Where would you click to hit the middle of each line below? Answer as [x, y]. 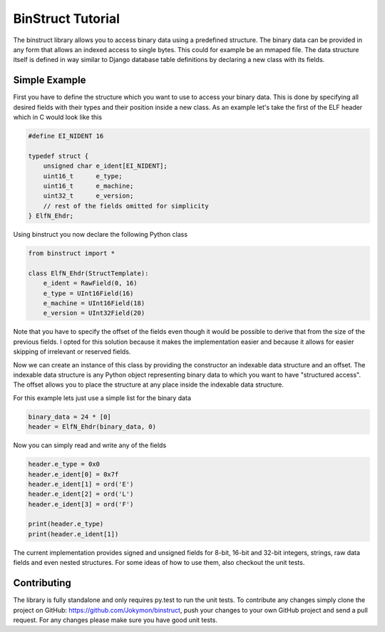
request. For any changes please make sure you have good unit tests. [115, 620]
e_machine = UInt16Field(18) [94, 304]
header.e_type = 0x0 [64, 464]
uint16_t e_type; [83, 176]
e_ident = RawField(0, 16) [91, 283]
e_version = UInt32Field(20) [94, 313]
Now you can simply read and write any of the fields [90, 445]
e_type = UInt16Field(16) [88, 293]
